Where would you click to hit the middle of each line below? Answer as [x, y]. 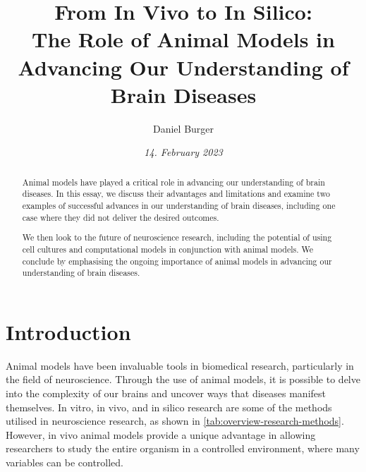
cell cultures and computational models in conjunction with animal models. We [167, 249]
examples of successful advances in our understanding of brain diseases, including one [179, 205]
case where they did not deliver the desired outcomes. [121, 217]
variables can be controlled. [65, 462]
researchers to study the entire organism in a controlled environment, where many [183, 448]
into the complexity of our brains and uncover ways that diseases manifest [166, 393]
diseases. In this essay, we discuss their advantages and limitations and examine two [176, 194]
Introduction [68, 331]
